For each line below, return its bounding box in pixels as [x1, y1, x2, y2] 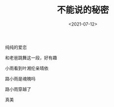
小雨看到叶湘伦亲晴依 [5, 65, 48, 71]
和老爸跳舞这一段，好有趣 [5, 55, 57, 61]
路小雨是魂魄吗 [5, 75, 36, 81]
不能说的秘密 [56, 4, 109, 16]
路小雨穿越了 [5, 86, 31, 92]
